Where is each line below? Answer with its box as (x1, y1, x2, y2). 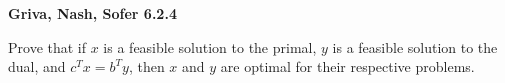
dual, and (8, 56, 66, 77)
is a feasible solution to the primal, (103, 36, 317, 57)
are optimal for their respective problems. (220, 56, 475, 77)
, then (128, 56, 165, 77)
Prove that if (8, 36, 87, 57)
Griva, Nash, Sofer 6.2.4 (8, 3, 177, 23)
